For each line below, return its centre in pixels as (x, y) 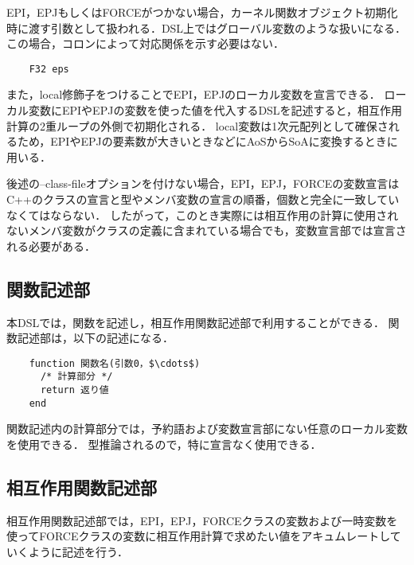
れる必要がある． (51, 245)
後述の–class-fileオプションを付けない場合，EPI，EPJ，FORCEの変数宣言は (203, 183)
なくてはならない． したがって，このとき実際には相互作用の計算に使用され (203, 214)
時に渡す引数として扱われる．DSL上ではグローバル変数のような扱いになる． (206, 27)
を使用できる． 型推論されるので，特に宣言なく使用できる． (164, 444)
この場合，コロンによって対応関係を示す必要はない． (145, 43)
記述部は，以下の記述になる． (95, 338)
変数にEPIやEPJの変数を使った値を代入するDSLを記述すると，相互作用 (215, 110)
